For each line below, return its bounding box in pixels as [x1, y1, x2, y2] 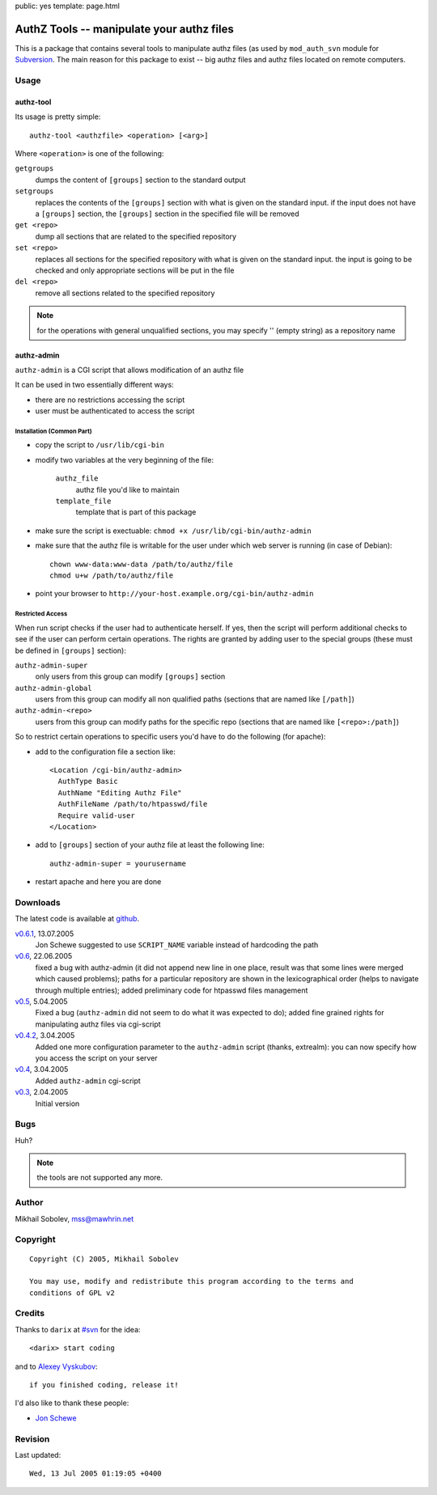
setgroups [15, 187, 54, 196]
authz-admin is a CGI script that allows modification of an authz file [15, 365, 244, 375]
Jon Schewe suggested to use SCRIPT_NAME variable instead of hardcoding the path [35, 940, 319, 950]
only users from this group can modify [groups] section [35, 671, 226, 681]
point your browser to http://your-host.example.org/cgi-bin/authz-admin [35, 589, 314, 599]
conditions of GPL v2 [29, 1288, 115, 1298]
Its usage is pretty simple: [15, 112, 101, 121]
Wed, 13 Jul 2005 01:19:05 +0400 [29, 1469, 162, 1478]
